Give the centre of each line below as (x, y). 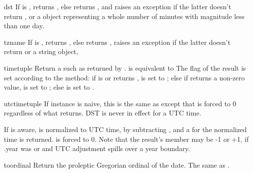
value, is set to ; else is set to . (49, 87)
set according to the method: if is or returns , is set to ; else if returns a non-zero (125, 77)
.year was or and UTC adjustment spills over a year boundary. (97, 148)
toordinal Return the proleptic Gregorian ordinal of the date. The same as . (117, 164)
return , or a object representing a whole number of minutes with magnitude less (124, 16)
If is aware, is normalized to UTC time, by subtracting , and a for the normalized (125, 129)
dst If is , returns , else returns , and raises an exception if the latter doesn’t (118, 6)
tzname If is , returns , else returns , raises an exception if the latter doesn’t (117, 42)
